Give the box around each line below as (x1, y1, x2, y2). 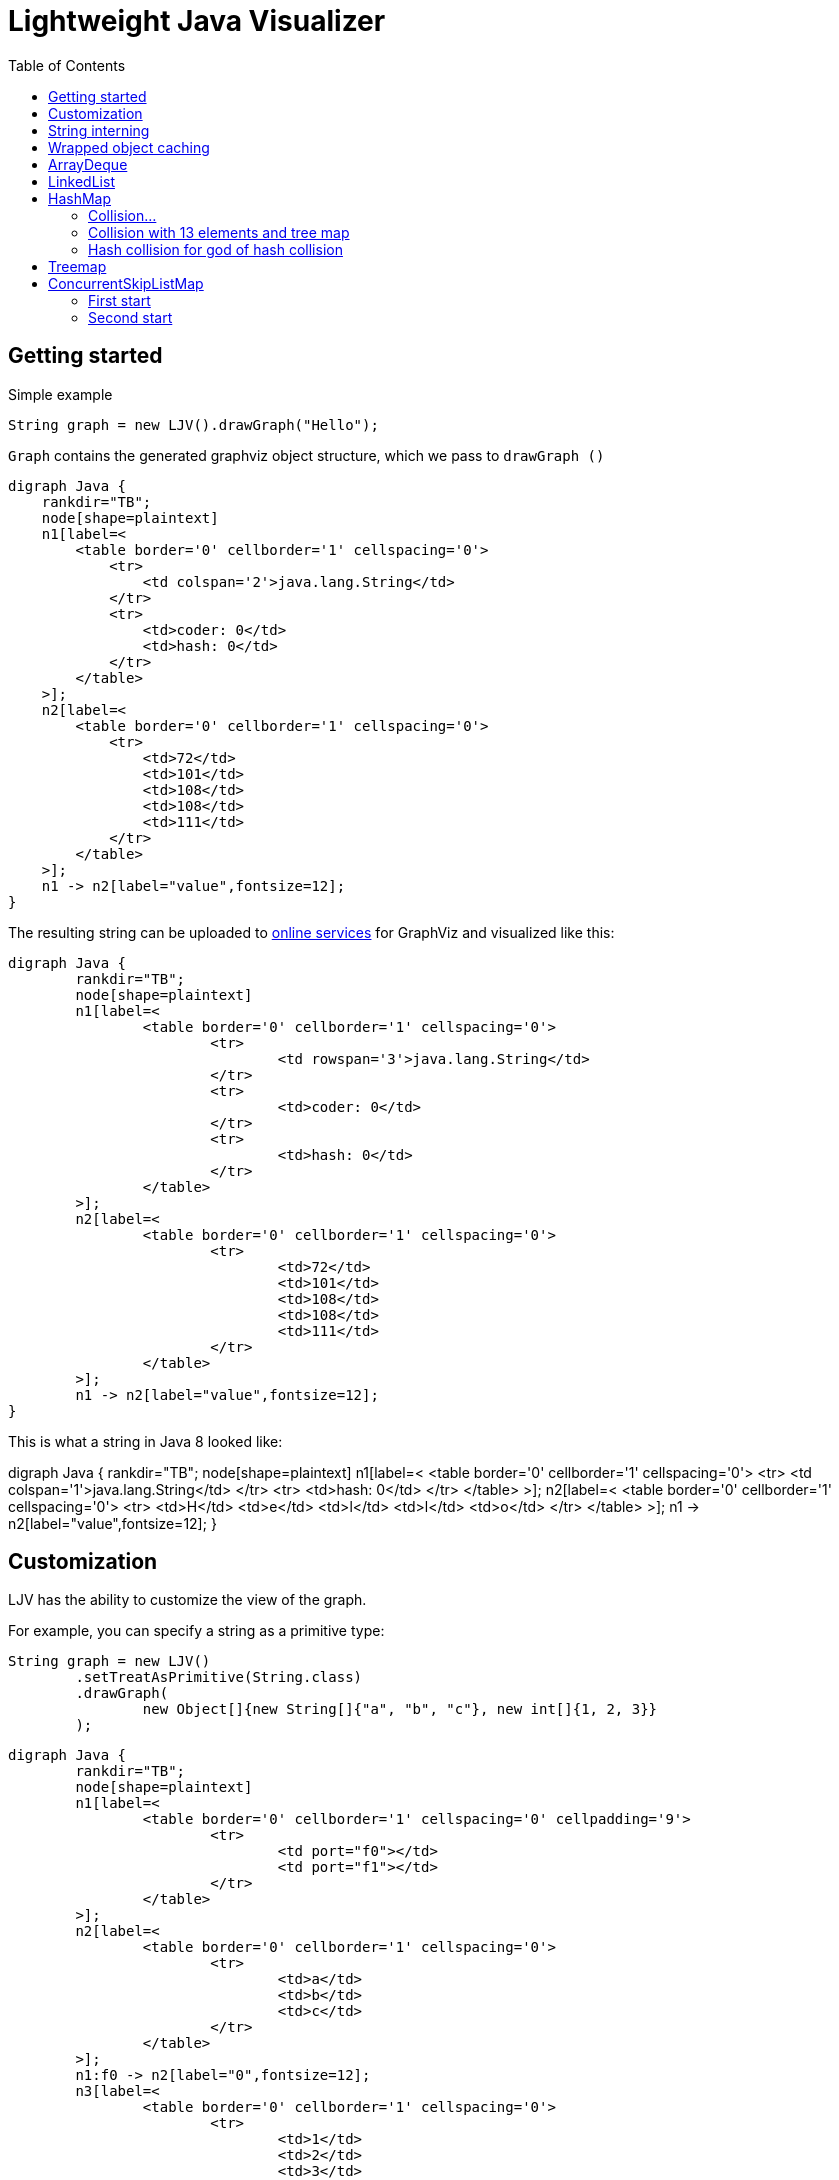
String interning (48, 121, 150, 139)
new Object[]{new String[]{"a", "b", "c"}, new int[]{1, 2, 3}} (142, 1701, 658, 1718)
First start (88, 291, 151, 309)
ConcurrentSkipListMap (48, 274, 204, 292)
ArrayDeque (48, 155, 128, 173)
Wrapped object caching (48, 138, 210, 156)
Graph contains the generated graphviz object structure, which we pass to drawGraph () (8, 446, 605, 464)
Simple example (8, 385, 113, 403)
